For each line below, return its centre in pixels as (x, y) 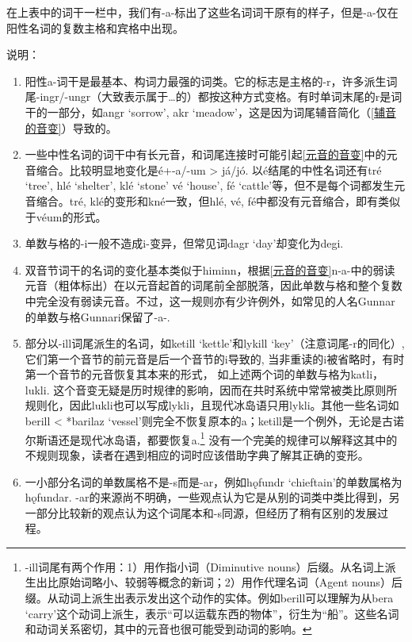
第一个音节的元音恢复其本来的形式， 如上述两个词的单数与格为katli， (204, 374)
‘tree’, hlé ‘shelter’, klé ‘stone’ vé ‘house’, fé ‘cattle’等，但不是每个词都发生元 (215, 185)
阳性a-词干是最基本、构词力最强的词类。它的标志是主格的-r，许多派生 (206, 81)
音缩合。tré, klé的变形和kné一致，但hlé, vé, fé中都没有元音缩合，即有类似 (213, 200)
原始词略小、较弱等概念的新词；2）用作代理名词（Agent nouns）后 (230, 582)
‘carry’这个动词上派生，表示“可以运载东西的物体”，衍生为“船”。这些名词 (212, 613)
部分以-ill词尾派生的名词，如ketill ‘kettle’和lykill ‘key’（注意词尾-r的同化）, (215, 343)
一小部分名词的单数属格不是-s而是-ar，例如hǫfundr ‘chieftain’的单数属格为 (214, 481)
